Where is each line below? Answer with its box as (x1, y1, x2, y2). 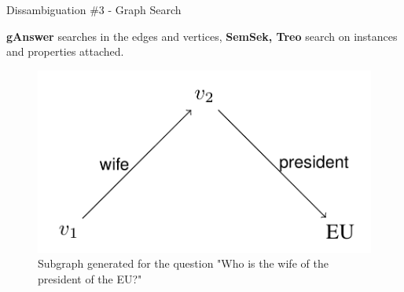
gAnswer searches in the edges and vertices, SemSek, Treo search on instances (6, 27, 398, 44)
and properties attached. (6, 43, 124, 60)
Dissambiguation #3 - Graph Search (6, 2, 182, 17)
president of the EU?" (38, 270, 142, 287)
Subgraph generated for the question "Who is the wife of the (38, 255, 329, 272)
